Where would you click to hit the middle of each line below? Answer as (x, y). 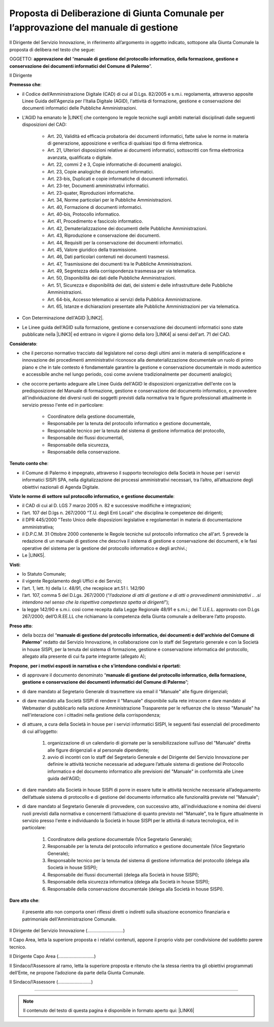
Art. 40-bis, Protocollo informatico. (84, 214)
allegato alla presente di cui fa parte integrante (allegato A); (84, 656)
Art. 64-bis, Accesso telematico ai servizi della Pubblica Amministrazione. (125, 299)
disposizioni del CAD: (44, 125)
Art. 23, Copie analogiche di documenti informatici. (101, 171)
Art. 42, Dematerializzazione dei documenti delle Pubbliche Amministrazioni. (127, 228)
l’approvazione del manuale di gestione (94, 27)
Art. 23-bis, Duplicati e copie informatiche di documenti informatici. (118, 179)
